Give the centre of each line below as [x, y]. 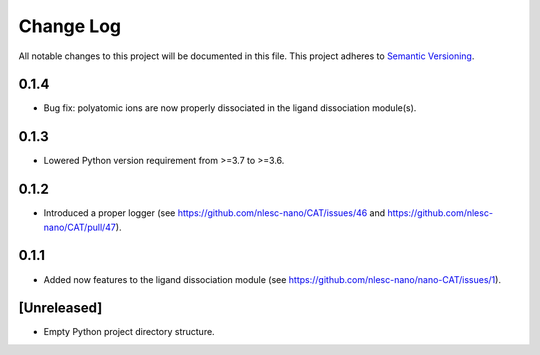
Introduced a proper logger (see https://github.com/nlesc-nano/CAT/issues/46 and [214, 213]
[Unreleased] [60, 308]
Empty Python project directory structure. [129, 332]
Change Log [70, 26]
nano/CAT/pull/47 [80, 227]
